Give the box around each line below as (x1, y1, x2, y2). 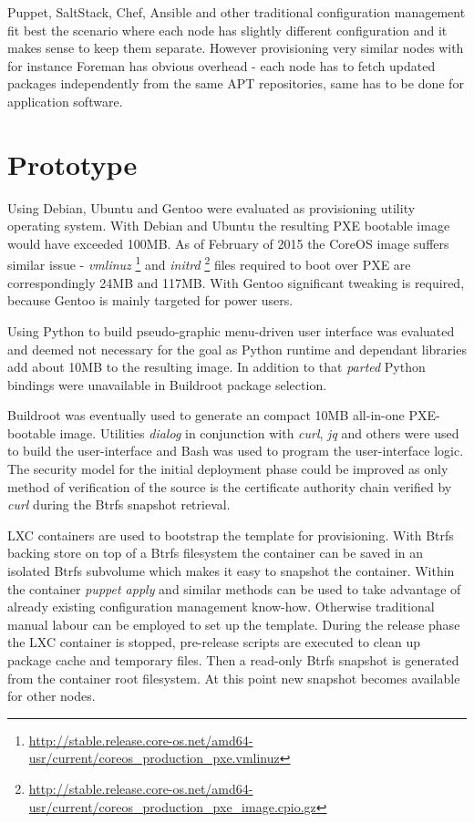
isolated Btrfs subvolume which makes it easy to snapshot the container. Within (7, 561, 455, 581)
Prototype (7, 145, 138, 182)
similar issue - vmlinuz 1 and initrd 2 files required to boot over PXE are (7, 252, 411, 274)
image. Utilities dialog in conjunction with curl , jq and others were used (59, 423, 459, 442)
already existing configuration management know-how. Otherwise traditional (7, 597, 435, 616)
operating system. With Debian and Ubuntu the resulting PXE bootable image (7, 216, 450, 235)
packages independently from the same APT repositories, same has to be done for (7, 74, 464, 93)
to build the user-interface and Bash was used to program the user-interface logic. (7, 441, 464, 460)
